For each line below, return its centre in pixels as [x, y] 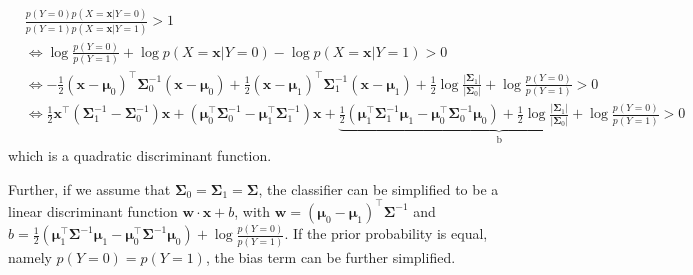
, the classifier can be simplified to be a [378, 188]
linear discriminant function [93, 210]
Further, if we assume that [89, 188]
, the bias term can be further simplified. [330, 256]
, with [252, 210]
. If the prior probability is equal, [386, 233]
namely [30, 256]
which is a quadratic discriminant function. [140, 155]
